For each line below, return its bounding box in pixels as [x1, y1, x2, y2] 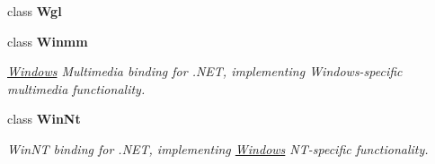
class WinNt [7, 109, 81, 128]
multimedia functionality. [7, 79, 146, 98]
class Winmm [7, 31, 88, 50]
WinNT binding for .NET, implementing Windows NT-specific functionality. [7, 139, 429, 158]
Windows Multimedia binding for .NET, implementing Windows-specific [7, 62, 403, 81]
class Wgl [7, 2, 62, 20]
